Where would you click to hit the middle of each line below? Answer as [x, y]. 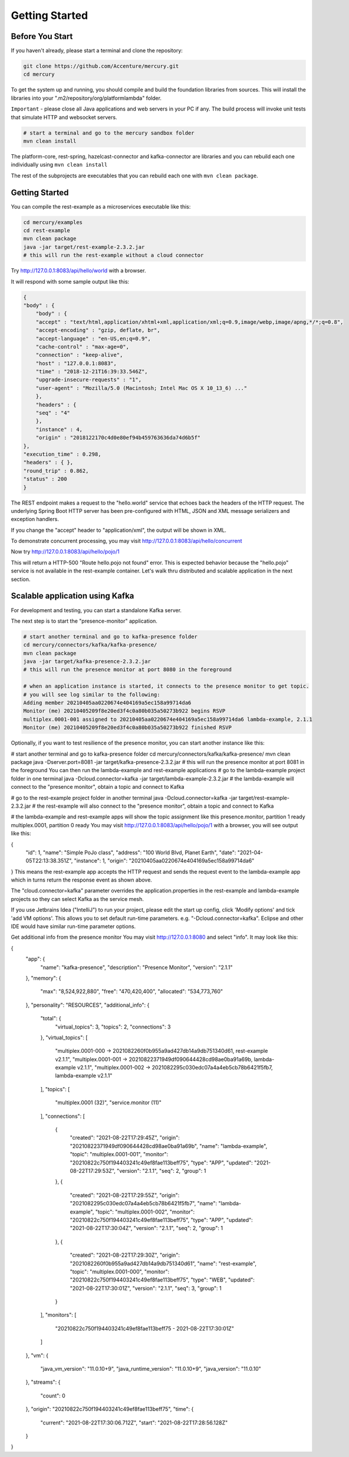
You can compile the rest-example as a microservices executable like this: [101, 206]
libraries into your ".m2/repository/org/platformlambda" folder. [86, 98]
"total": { [51, 1019]
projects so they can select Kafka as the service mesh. [78, 899]
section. [21, 579]
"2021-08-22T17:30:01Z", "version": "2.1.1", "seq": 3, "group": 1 [146, 1288]
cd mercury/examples [53, 222]
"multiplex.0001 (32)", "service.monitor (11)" [108, 1102]
